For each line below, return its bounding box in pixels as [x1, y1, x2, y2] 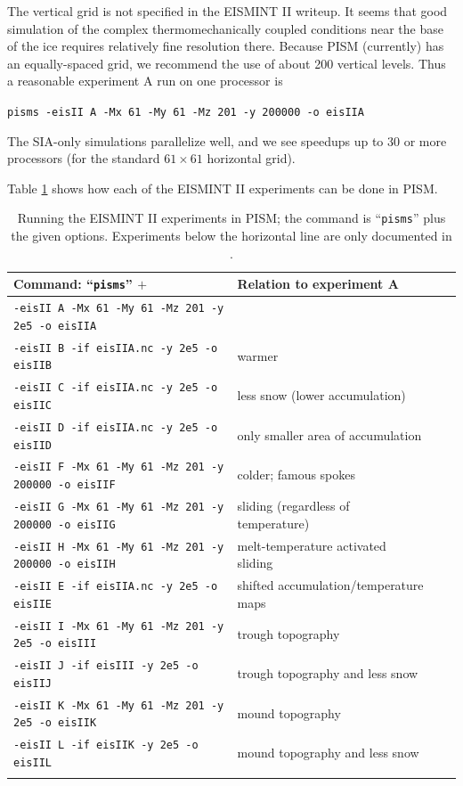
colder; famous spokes [237, 465, 356, 484]
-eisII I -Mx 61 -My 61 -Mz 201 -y [13, 619, 224, 633]
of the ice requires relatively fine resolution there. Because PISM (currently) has [7, 37, 444, 55]
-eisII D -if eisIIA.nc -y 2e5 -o [13, 421, 218, 434]
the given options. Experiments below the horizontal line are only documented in [11, 226, 452, 245]
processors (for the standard [7, 149, 160, 168]
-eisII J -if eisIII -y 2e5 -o [13, 659, 199, 673]
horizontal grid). [207, 149, 296, 168]
